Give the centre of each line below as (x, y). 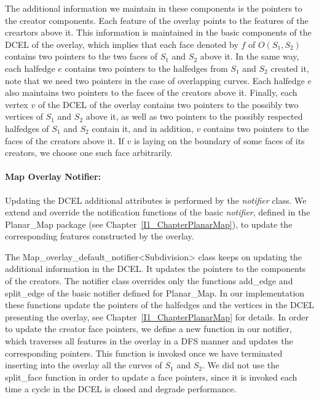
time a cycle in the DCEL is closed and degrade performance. (121, 389)
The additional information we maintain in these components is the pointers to (154, 8)
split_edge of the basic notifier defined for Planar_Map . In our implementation (155, 292)
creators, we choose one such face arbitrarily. (89, 153)
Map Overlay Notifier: (53, 176)
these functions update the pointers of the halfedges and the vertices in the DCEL (160, 305)
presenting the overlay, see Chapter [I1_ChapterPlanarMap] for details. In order (157, 316)
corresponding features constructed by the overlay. (100, 236)
